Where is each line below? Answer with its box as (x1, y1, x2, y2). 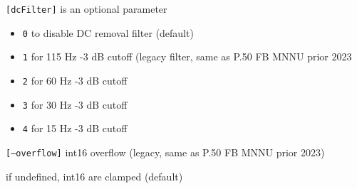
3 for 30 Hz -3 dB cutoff (22, 97, 128, 112)
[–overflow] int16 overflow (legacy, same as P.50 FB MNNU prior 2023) (6, 144, 325, 159)
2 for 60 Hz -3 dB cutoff (22, 72, 128, 87)
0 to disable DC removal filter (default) (22, 25, 194, 40)
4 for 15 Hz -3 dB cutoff (22, 121, 128, 136)
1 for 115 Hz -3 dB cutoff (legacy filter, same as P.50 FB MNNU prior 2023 (22, 49, 352, 64)
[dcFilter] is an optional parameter (6, 1, 167, 16)
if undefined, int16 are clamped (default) (6, 168, 183, 183)
